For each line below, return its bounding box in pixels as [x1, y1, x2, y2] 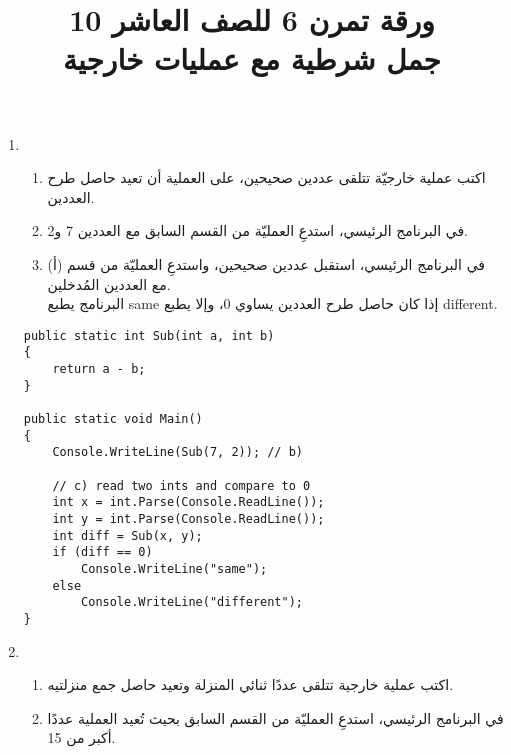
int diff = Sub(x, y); [52, 528, 203, 543]
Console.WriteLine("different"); [81, 595, 303, 610]
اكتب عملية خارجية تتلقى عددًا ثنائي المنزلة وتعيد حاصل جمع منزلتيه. [47, 674, 454, 695]
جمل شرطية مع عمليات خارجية [63, 38, 441, 79]
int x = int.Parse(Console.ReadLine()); [52, 495, 325, 510]
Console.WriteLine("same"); [81, 561, 268, 576]
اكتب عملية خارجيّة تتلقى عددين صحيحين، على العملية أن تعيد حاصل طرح [47, 167, 486, 188]
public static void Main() [23, 412, 203, 426]
